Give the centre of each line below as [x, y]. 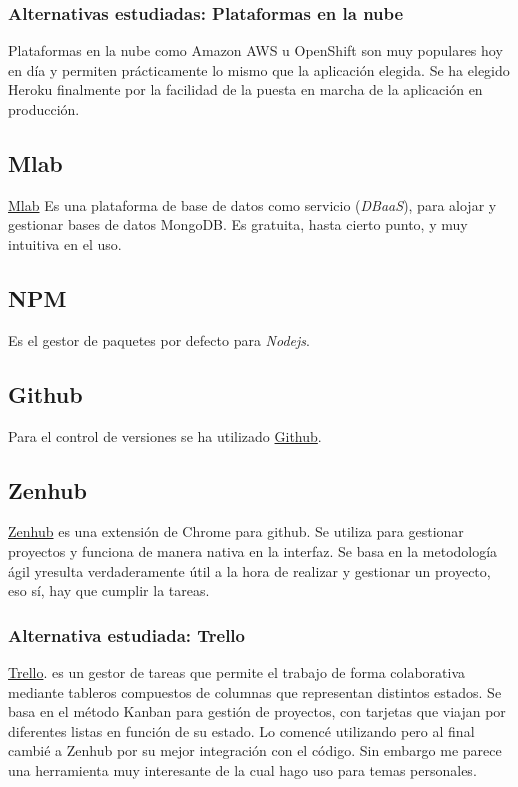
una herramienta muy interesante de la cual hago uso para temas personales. [242, 769]
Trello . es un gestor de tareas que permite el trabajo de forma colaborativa [237, 671]
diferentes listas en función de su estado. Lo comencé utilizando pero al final [241, 730]
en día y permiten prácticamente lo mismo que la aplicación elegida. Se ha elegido [259, 69]
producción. [44, 109]
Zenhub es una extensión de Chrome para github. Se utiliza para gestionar [236, 531]
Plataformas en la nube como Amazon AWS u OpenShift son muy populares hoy [255, 50]
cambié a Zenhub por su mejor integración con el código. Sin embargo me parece [255, 750]
